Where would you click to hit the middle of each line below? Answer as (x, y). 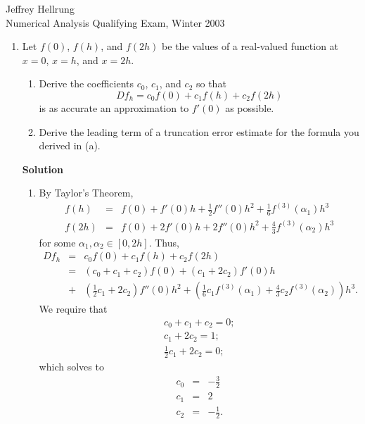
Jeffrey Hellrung (40, 8)
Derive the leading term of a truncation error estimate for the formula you (199, 131)
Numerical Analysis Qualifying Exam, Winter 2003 (115, 22)
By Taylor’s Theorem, (86, 193)
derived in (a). (70, 145)
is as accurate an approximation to (114, 107)
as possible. (250, 107)
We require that (73, 309)
